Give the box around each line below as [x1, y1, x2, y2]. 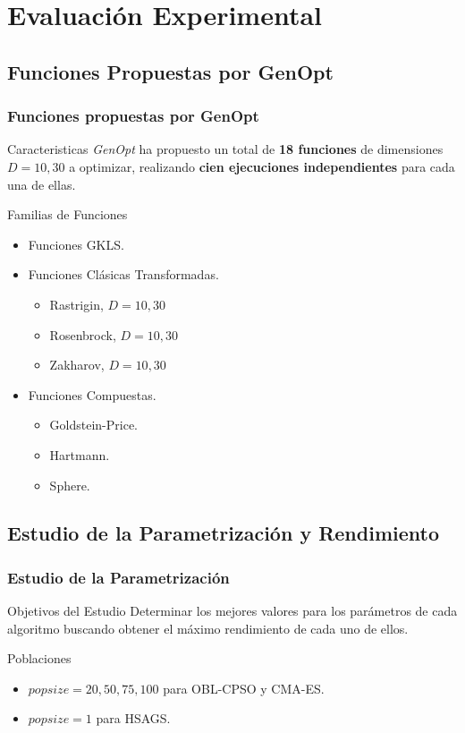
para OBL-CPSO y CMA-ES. [163, 678, 325, 697]
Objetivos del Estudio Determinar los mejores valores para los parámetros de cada [7, 601, 458, 620]
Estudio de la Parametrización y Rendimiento [7, 519, 439, 547]
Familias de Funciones [7, 205, 128, 224]
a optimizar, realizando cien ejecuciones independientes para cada [69, 157, 455, 175]
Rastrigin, [49, 294, 104, 313]
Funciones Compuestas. [28, 385, 156, 404]
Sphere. [49, 475, 90, 494]
